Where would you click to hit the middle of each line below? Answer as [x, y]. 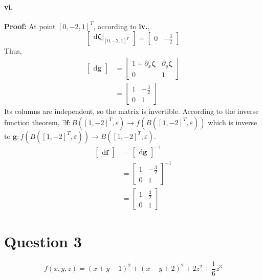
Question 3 [43, 241]
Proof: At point [30, 26]
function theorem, [32, 122]
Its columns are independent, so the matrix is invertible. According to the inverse [131, 111]
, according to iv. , [122, 26]
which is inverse [233, 122]
